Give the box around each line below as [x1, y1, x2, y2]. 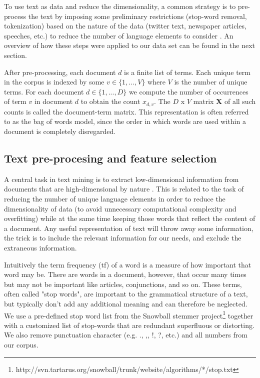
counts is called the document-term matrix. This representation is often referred [4, 106, 249, 116]
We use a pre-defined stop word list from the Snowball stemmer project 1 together [4, 308, 253, 320]
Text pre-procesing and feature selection [4, 150, 217, 165]
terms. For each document [4, 86, 84, 96]
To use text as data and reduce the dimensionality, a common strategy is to [4, 1, 236, 11]
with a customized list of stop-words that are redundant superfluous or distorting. [4, 319, 254, 330]
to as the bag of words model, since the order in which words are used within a [4, 116, 246, 126]
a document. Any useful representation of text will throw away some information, [4, 222, 253, 233]
